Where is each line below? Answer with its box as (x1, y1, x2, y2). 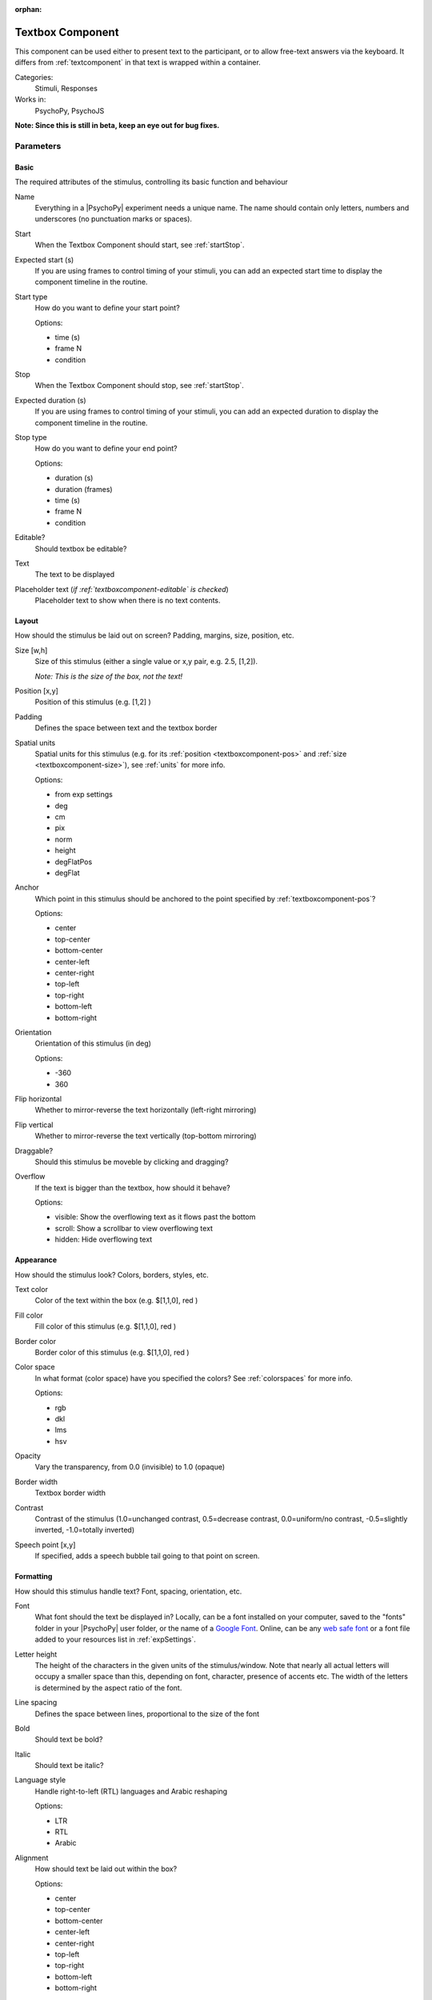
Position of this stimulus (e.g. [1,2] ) (34, 697, 151, 707)
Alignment (14, 1853, 49, 1862)
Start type (14, 292, 48, 302)
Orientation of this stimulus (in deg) (34, 1038, 152, 1048)
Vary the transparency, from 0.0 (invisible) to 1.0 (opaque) (34, 1462, 226, 1472)
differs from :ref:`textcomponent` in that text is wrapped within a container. (14, 58, 262, 67)
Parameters (14, 141, 62, 152)
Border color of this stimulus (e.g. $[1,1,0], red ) (34, 1347, 190, 1357)
